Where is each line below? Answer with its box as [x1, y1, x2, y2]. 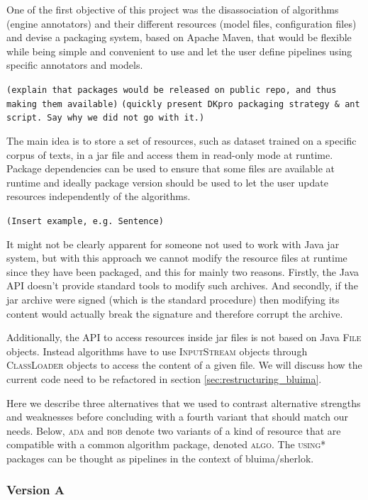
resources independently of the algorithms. [6, 189, 191, 204]
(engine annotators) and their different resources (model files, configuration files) [6, 16, 357, 30]
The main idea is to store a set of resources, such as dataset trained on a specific [6, 133, 357, 148]
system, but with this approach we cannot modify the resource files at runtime [6, 250, 347, 265]
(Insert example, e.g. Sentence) [6, 216, 164, 226]
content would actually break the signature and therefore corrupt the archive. [6, 306, 343, 321]
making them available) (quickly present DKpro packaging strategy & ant [6, 99, 360, 109]
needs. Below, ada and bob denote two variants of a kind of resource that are [6, 423, 341, 438]
